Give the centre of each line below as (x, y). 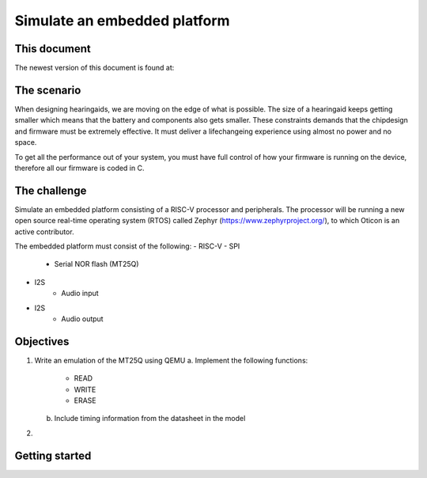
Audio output (82, 319)
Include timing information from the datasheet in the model (150, 419)
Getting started (53, 455)
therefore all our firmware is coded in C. (79, 168)
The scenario (48, 90)
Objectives (42, 341)
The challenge (51, 190)
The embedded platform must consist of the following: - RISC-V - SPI (127, 246)
